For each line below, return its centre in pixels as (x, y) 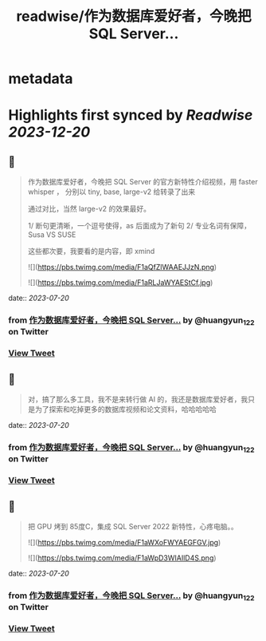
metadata (41, 79)
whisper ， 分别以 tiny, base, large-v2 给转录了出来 (111, 192)
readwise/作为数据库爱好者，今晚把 (134, 16)
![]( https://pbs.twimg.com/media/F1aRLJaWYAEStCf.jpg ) (120, 283)
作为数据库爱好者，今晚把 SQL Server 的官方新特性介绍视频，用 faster (143, 182)
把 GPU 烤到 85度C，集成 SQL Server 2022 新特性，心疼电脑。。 (133, 527)
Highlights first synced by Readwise (131, 115)
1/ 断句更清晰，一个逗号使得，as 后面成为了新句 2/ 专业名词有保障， (139, 226)
